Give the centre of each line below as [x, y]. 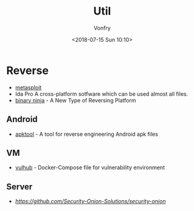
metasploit [28, 87]
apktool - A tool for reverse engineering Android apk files [86, 134]
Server [19, 186]
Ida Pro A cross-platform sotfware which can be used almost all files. [102, 94]
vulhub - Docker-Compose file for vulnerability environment [90, 167]
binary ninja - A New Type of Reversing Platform [75, 100]
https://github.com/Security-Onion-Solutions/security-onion [90, 201]
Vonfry [102, 28]
